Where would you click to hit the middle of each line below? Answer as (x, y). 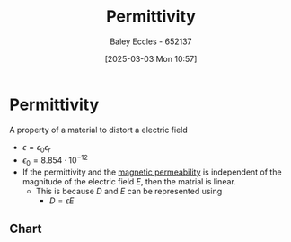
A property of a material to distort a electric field (99, 130)
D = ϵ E (62, 201)
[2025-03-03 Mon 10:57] (151, 58)
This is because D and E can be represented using (129, 191)
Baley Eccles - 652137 (151, 41)
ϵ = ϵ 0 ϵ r (36, 148)
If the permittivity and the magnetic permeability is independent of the (152, 172)
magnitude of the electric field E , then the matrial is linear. (129, 181)
